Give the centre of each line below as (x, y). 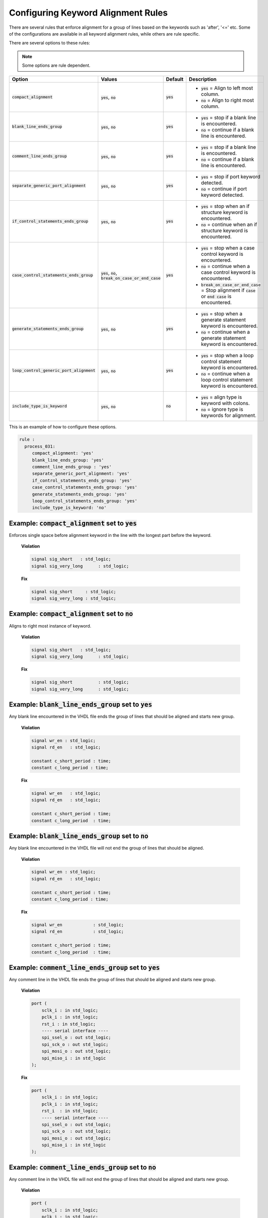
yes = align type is (222, 397)
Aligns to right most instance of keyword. (50, 626)
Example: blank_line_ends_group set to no (79, 836)
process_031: (40, 446)
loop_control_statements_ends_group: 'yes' (85, 501)
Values (109, 79)
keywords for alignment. (229, 415)
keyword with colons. (225, 403)
